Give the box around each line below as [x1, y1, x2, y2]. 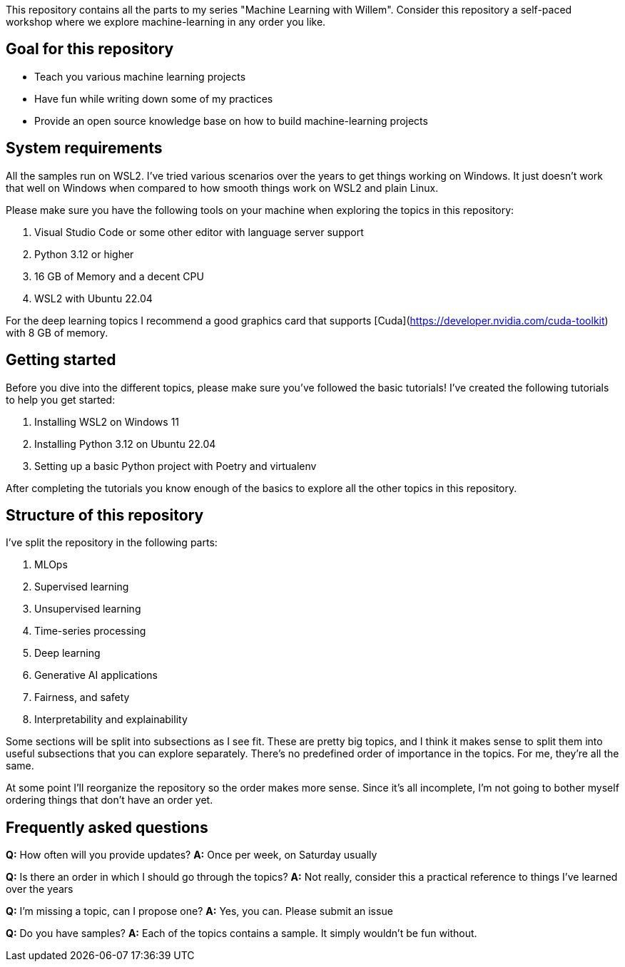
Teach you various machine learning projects [34, 70, 246, 83]
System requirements [6, 139, 163, 158]
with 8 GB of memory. [6, 326, 108, 339]
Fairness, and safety [34, 691, 130, 704]
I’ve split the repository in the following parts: [6, 536, 218, 549]
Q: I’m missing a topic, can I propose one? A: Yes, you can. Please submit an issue [6, 905, 393, 918]
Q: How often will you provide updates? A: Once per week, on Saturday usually [6, 849, 377, 861]
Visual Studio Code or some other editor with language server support [34, 225, 364, 238]
